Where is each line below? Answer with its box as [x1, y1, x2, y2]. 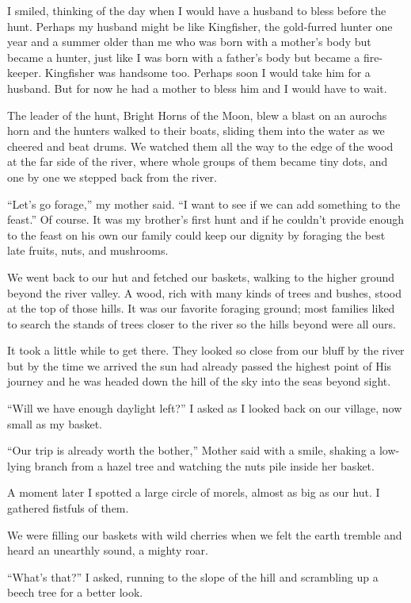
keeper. [7, 64, 42, 81]
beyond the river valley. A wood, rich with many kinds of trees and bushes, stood [7, 284, 401, 301]
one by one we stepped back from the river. [7, 168, 218, 185]
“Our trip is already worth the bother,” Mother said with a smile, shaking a [7, 442, 376, 459]
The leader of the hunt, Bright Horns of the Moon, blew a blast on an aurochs [7, 106, 387, 123]
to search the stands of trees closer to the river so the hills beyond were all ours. [7, 315, 396, 332]
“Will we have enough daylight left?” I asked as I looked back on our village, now [7, 400, 402, 417]
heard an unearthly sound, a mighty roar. [7, 542, 208, 559]
